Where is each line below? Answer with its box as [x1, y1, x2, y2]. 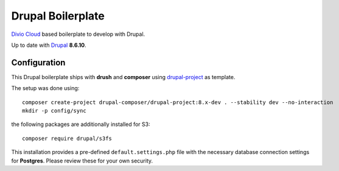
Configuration [11, 57, 66, 68]
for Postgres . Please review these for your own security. [11, 157, 153, 164]
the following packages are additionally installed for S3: [11, 120, 150, 128]
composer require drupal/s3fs [22, 134, 113, 142]
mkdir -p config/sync [22, 107, 86, 114]
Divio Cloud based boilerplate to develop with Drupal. [11, 30, 145, 38]
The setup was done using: [11, 85, 80, 92]
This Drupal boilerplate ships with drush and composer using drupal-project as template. [11, 73, 236, 80]
